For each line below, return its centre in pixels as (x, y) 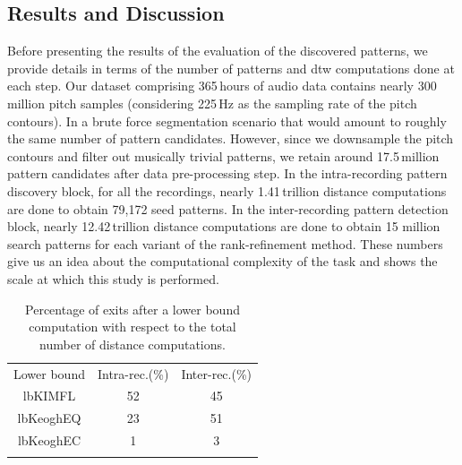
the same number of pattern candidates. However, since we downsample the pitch (231, 138)
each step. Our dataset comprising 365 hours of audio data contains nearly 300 (222, 86)
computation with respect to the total (133, 327)
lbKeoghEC (49, 440)
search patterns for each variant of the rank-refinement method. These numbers (225, 243)
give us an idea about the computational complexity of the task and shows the (222, 261)
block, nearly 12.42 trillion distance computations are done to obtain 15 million (224, 226)
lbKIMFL (49, 396)
